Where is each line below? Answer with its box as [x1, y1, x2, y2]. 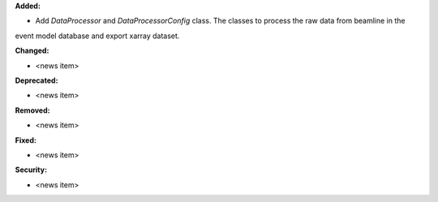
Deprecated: [15, 75, 58, 85]
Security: [15, 165, 48, 174]
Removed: [15, 105, 50, 115]
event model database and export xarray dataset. [15, 31, 180, 41]
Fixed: [15, 135, 36, 145]
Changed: [15, 45, 49, 56]
